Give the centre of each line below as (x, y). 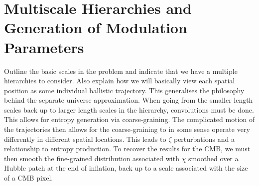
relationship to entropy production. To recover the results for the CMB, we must (127, 149)
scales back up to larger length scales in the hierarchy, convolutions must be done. (129, 109)
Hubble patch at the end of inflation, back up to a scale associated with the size (126, 168)
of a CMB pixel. (29, 178)
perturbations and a (204, 139)
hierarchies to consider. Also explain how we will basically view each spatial (120, 81)
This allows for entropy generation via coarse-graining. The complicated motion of (129, 119)
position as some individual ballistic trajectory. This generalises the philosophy (124, 90)
